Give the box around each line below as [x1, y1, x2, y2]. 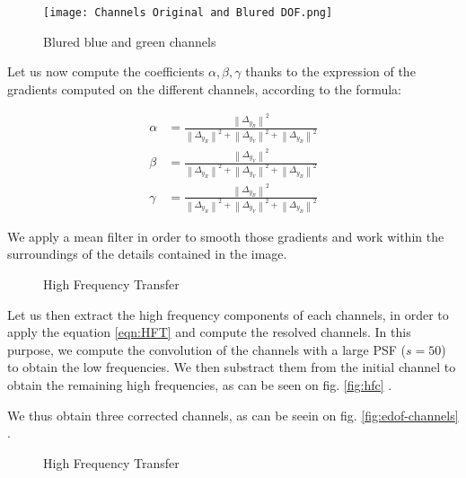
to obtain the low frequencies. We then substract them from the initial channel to [7, 358, 456, 376]
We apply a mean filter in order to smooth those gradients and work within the [7, 226, 444, 245]
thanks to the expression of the [245, 62, 416, 81]
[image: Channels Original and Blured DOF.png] [43, 6, 333, 19]
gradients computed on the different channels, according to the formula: [7, 79, 401, 98]
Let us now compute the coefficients [7, 62, 205, 81]
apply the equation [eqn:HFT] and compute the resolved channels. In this [7, 323, 411, 341]
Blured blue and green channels [43, 31, 216, 50]
